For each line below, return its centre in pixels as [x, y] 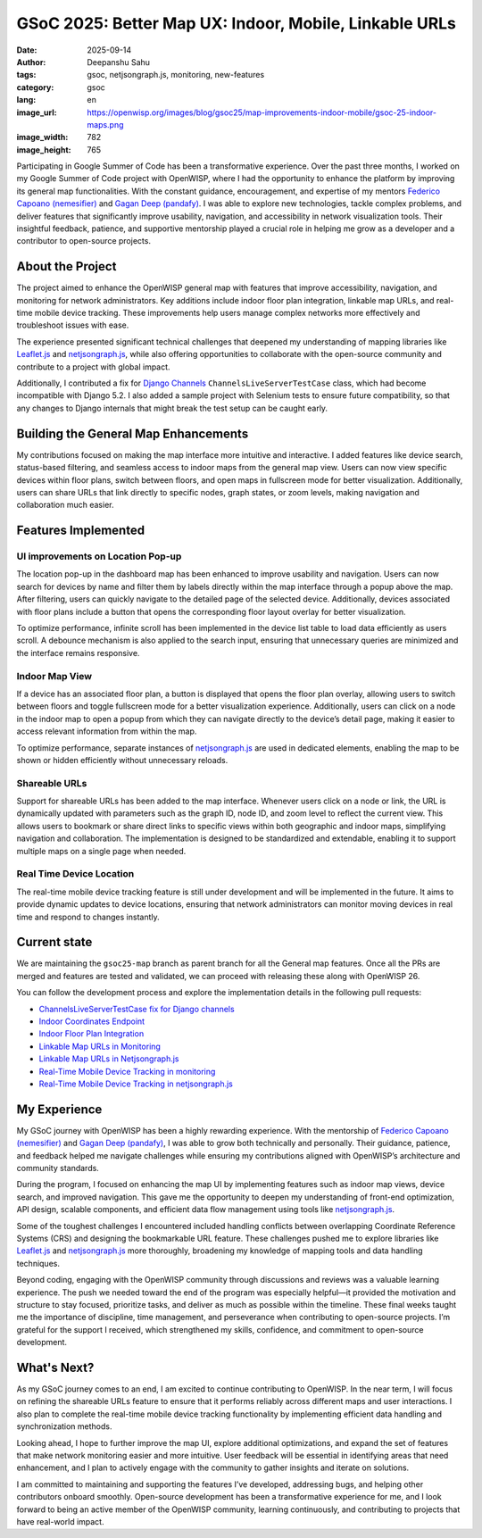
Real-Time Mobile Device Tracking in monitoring [127, 1071]
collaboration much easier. [65, 505]
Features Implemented [81, 531]
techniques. [38, 1263]
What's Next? [55, 1367]
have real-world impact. [60, 1521]
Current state [54, 942]
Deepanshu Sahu [119, 62]
